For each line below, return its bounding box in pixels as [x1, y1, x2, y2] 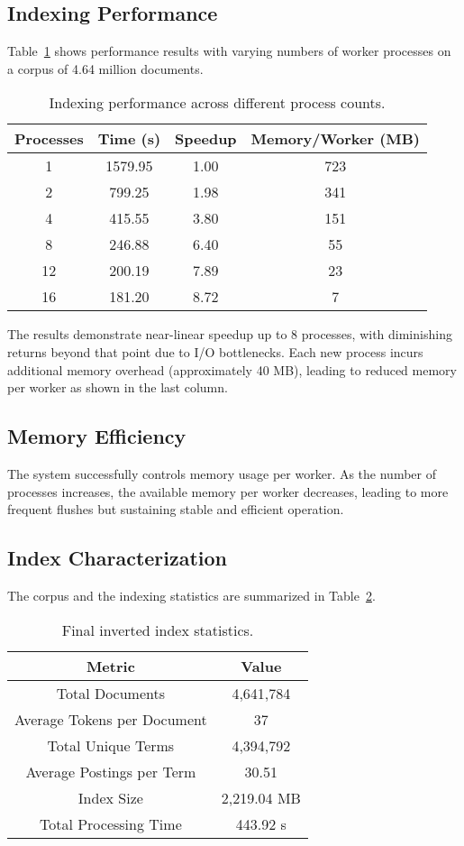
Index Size [77, 786, 143, 808]
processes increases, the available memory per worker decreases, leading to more [7, 482, 449, 501]
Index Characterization [7, 544, 228, 572]
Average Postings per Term [25, 760, 196, 782]
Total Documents [56, 682, 166, 703]
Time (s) [97, 128, 161, 150]
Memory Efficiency [7, 422, 187, 450]
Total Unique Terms [47, 734, 175, 756]
